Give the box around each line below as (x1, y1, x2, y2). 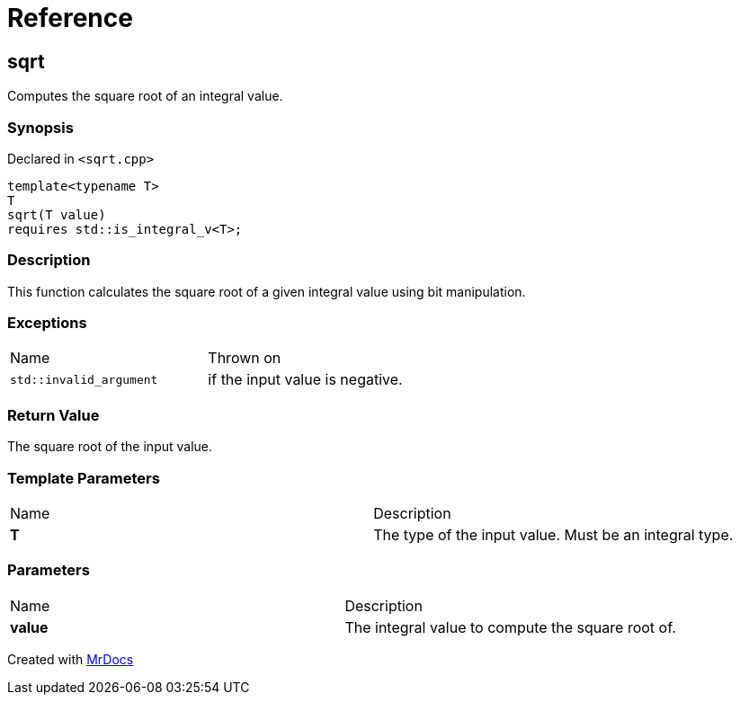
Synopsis (7, 118, 74, 137)
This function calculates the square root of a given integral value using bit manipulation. (7, 283, 526, 299)
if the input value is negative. (208, 370, 403, 389)
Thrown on (208, 349, 281, 368)
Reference (7, 3, 133, 33)
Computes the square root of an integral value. (7, 88, 283, 104)
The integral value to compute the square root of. (344, 618, 676, 636)
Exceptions (7, 314, 87, 333)
